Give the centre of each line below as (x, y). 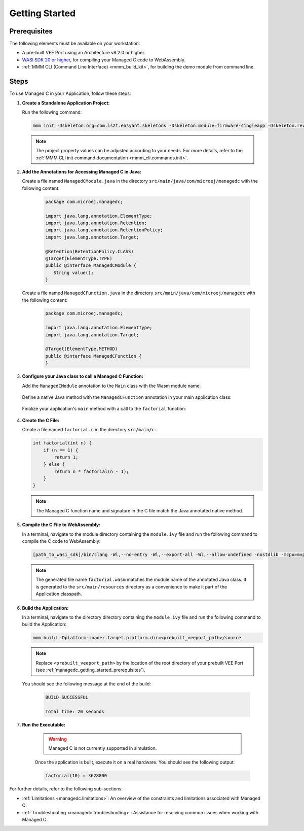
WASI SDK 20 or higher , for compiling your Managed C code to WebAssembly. (104, 60)
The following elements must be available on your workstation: (75, 44)
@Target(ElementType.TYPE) (79, 258)
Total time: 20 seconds (75, 712)
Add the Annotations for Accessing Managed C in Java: (82, 172)
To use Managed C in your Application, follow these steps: (70, 93)
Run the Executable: (44, 725)
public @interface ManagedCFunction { (93, 356)
